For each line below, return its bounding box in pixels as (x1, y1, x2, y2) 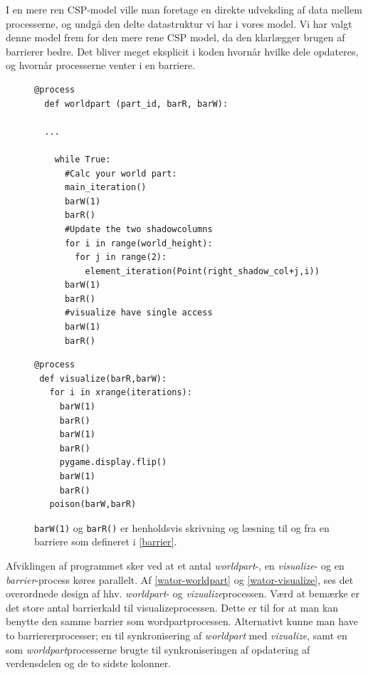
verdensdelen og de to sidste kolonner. (6, 656, 172, 671)
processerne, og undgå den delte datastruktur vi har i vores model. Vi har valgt (6, 16, 352, 31)
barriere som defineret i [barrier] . (34, 534, 177, 549)
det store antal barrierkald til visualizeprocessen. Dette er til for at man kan (6, 600, 339, 614)
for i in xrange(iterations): (49, 387, 192, 398)
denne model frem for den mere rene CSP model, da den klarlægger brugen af (6, 30, 345, 45)
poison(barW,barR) (49, 499, 137, 510)
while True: (54, 154, 111, 164)
